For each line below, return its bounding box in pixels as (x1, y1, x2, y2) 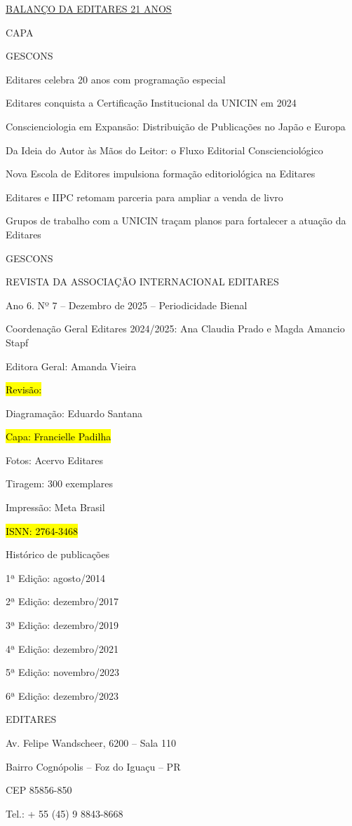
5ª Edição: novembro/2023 (6, 665, 120, 679)
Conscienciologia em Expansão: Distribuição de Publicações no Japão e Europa (6, 119, 346, 133)
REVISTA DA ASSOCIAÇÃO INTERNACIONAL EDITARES (6, 274, 279, 289)
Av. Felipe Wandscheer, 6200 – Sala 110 (6, 736, 176, 750)
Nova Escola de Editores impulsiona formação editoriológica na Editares (6, 166, 316, 181)
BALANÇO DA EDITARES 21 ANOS (6, 1, 172, 15)
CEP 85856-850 (6, 783, 72, 797)
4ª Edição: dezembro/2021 (6, 641, 119, 656)
